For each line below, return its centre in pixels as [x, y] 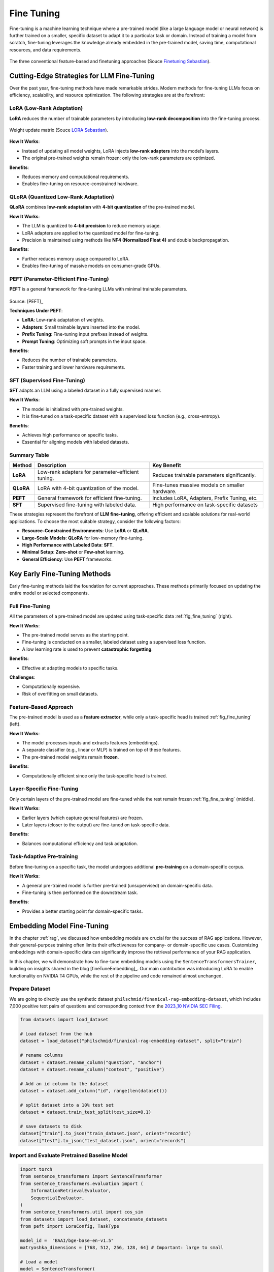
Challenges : [22, 677]
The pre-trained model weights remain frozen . [71, 757]
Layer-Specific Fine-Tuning [44, 789]
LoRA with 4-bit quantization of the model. [88, 488]
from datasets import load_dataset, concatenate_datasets [94, 1219]
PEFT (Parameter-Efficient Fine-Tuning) [59, 279]
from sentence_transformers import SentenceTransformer [91, 1176]
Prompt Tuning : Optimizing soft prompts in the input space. [84, 341]
